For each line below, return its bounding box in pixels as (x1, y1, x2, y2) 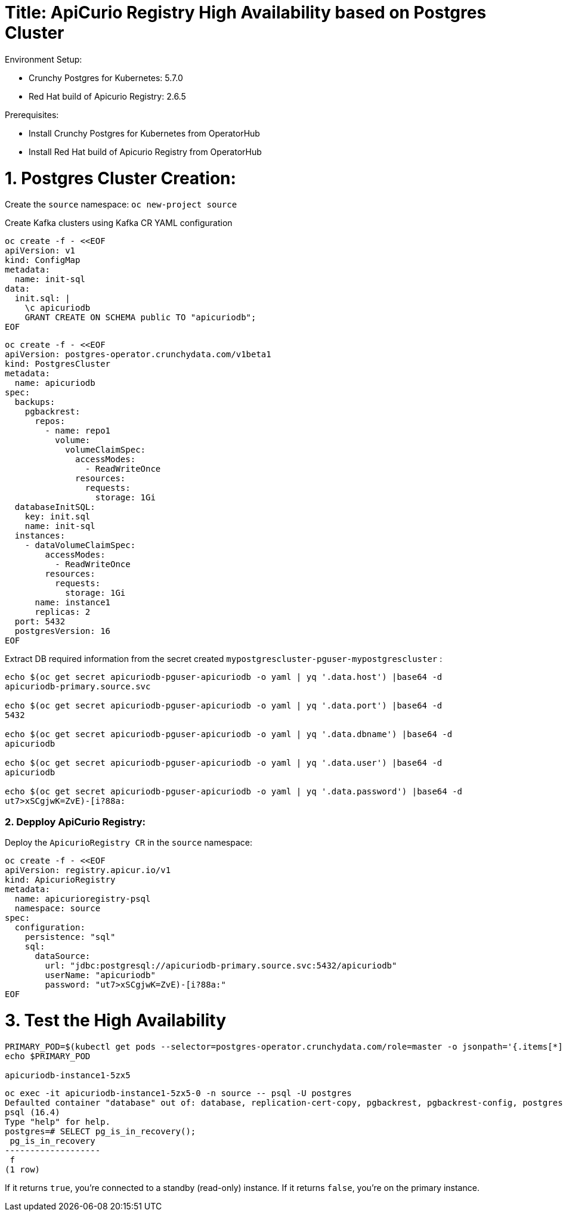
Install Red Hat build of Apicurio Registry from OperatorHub (29, 146, 262, 157)
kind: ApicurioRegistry (5, 875, 116, 884)
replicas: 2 (35, 607, 91, 617)
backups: (14, 397, 55, 407)
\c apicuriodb (24, 303, 91, 313)
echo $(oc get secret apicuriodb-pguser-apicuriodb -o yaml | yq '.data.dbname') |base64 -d (5, 729, 453, 739)
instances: (14, 531, 66, 541)
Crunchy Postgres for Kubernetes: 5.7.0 (29, 72, 183, 83)
